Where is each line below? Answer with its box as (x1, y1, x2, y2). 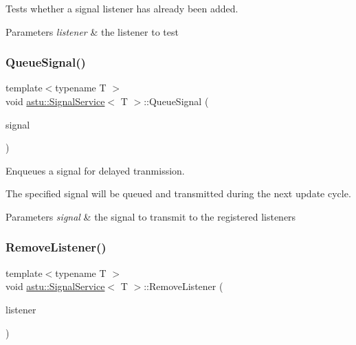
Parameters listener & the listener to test (5, 24, 179, 38)
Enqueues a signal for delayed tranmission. (5, 163, 185, 177)
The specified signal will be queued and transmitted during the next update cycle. (5, 186, 351, 201)
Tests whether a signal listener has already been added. (5, 1, 238, 15)
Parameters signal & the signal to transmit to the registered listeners (5, 209, 296, 223)
